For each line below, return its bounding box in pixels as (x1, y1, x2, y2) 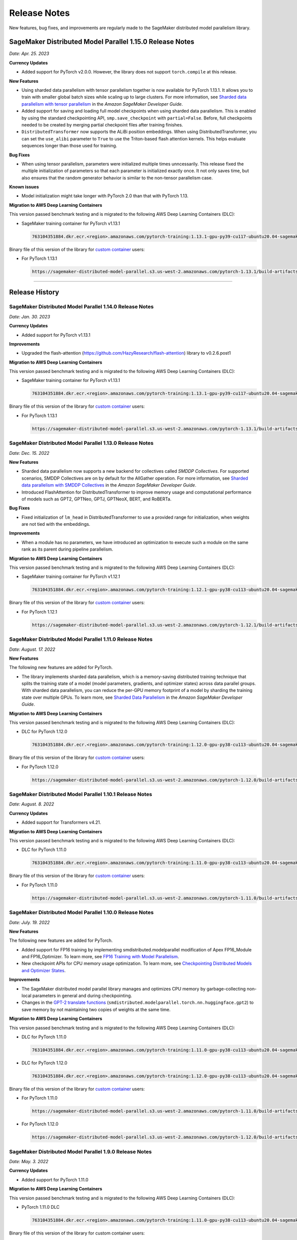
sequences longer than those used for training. (21, 143, 117, 149)
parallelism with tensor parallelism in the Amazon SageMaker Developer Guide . (21, 101, 183, 107)
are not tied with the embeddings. (21, 521, 91, 527)
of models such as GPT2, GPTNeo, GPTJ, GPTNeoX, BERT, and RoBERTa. (21, 496, 172, 502)
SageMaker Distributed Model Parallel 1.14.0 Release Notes (9, 303, 154, 310)
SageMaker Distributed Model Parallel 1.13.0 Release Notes (9, 439, 153, 446)
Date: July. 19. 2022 (9, 919, 50, 925)
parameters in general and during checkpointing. (32, 992, 132, 999)
